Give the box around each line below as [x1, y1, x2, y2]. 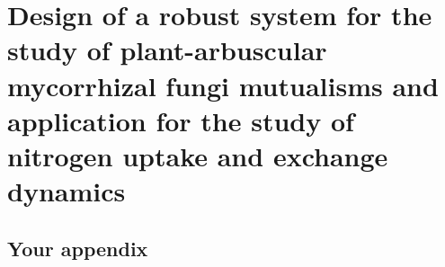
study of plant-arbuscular [7, 31, 327, 68]
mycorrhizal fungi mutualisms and [7, 67, 439, 103]
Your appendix [7, 234, 148, 262]
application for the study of [7, 102, 354, 138]
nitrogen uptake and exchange [7, 137, 388, 174]
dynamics [7, 173, 126, 209]
